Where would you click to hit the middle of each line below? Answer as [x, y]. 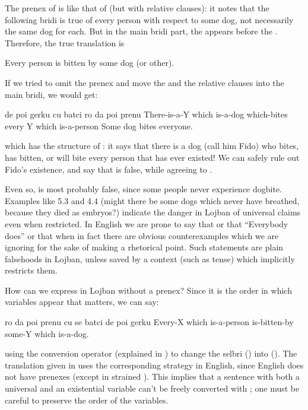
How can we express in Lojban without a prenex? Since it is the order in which [148, 290]
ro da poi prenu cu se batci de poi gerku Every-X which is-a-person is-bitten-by [149, 322]
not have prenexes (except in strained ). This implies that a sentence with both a [153, 376]
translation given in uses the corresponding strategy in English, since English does [154, 365]
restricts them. [31, 270]
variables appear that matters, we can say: [82, 302]
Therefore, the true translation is [65, 42]
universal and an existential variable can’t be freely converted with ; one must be [152, 388]
